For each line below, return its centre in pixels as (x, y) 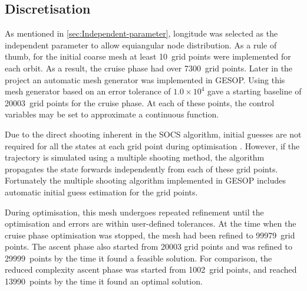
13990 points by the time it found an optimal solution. (104, 281)
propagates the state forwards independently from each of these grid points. (141, 169)
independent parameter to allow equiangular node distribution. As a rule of (141, 45)
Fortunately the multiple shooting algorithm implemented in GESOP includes (145, 180)
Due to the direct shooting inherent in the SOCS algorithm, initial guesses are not (153, 134)
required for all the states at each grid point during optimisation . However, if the (152, 145)
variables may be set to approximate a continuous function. (112, 114)
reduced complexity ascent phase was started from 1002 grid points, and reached (151, 269)
